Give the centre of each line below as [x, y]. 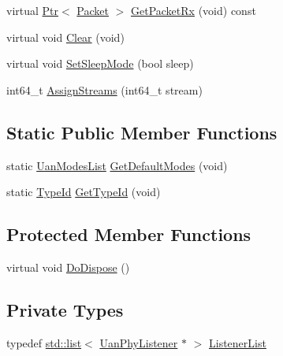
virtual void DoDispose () [68, 267]
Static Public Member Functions [142, 132]
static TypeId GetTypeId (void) [84, 192]
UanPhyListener [139, 342]
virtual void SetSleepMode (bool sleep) [100, 63]
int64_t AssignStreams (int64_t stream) [104, 89]
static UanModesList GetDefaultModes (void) [117, 165]
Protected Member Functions [129, 234]
